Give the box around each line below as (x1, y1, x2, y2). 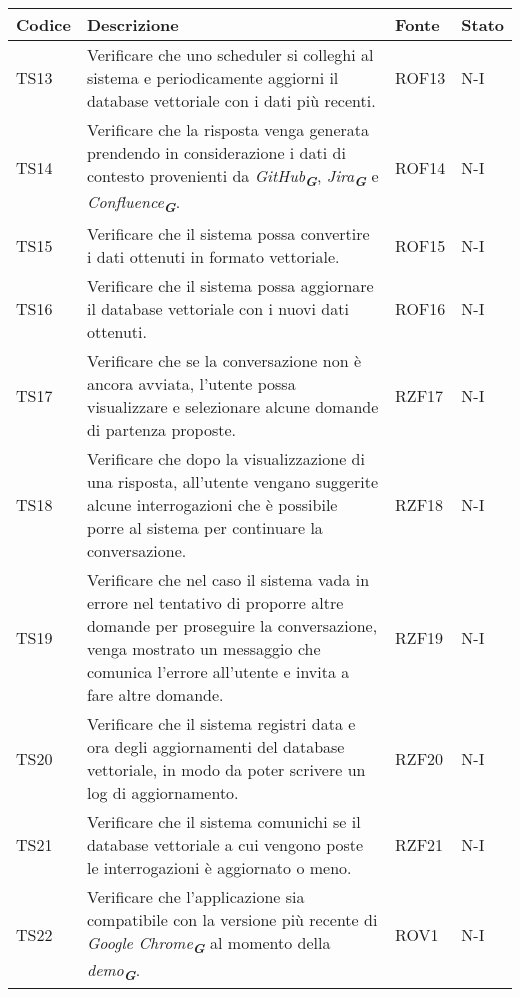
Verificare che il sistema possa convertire (86, 222, 370, 246)
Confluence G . (86, 190, 181, 217)
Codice (16, 13, 71, 36)
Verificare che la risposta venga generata (86, 118, 370, 141)
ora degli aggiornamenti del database (86, 735, 345, 759)
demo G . (86, 957, 141, 984)
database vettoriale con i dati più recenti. (86, 89, 376, 112)
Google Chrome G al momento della (86, 931, 331, 958)
